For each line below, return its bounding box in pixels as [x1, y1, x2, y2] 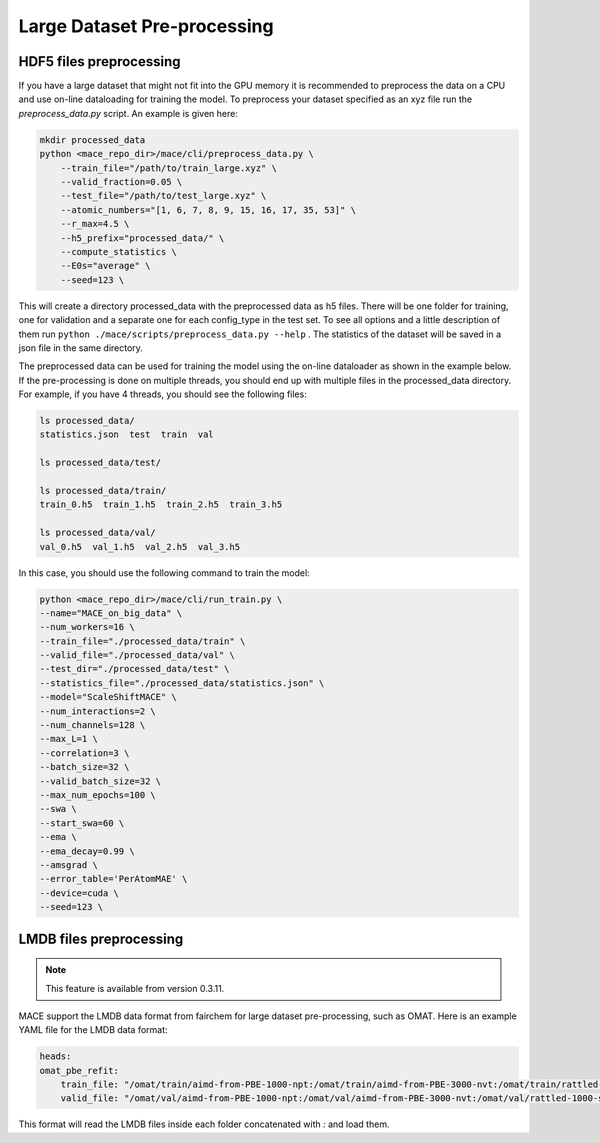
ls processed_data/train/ [39, 485, 167, 496]
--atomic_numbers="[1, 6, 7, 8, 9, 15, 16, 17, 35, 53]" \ [60, 204, 357, 215]
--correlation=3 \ [39, 747, 130, 759]
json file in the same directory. [18, 341, 144, 354]
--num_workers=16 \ [39, 621, 135, 633]
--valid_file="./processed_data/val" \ [39, 650, 235, 661]
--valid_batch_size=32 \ [39, 775, 162, 787]
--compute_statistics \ [60, 246, 177, 257]
